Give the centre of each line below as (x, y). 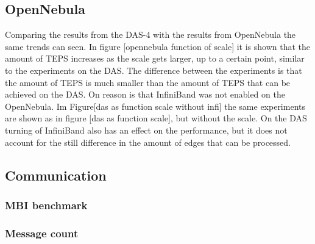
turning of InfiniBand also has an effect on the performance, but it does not (146, 130)
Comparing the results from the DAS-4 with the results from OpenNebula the (150, 34)
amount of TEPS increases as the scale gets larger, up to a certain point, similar (155, 58)
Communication (56, 175)
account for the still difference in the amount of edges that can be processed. (148, 142)
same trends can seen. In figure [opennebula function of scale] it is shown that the (158, 46)
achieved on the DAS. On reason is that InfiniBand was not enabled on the (145, 94)
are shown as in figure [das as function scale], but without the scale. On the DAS (156, 118)
